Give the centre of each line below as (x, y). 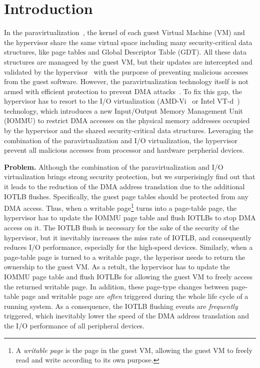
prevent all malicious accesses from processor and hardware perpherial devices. (124, 150)
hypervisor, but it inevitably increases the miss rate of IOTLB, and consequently (128, 237)
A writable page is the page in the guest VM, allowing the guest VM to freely (134, 350)
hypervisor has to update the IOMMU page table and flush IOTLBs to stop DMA (130, 218)
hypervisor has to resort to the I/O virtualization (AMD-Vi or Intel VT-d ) (122, 101)
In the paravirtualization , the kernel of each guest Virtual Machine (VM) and (124, 32)
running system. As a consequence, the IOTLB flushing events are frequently (121, 306)
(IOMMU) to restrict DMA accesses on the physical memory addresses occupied (127, 120)
